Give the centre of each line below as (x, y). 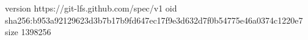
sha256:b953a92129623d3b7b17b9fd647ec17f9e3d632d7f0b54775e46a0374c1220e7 (154, 20)
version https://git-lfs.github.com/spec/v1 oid (91, 8)
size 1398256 (28, 32)
